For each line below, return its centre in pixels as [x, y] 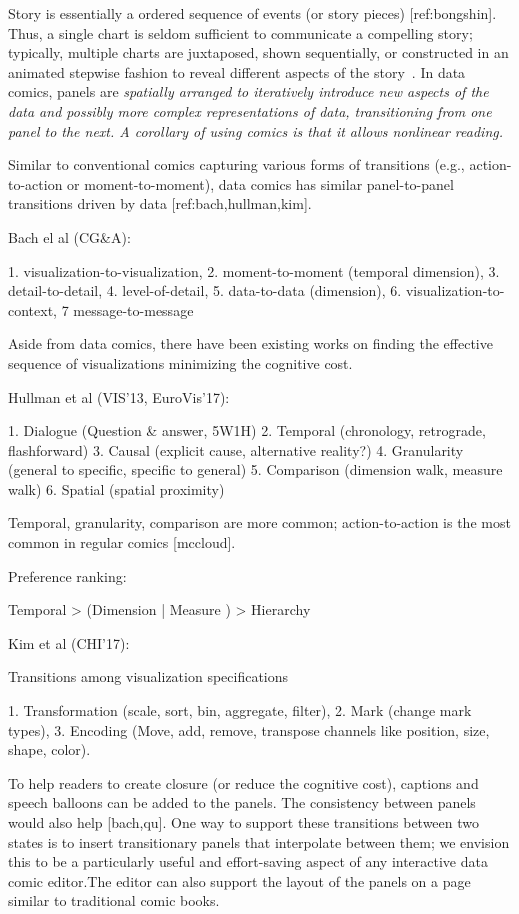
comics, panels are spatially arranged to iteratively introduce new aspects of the [248, 91]
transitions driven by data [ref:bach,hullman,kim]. [160, 203]
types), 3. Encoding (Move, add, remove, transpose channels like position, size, [249, 729]
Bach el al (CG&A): [69, 236]
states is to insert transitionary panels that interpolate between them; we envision [259, 841]
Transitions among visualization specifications [148, 676]
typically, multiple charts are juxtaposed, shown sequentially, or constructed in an [258, 52]
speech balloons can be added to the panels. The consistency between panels [242, 802]
